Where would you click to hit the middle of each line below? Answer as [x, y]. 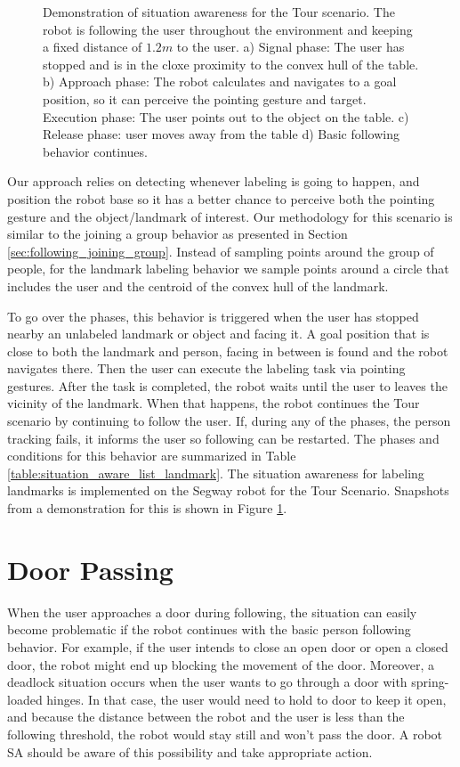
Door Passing [90, 569]
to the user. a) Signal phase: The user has [291, 47]
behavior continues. [95, 151]
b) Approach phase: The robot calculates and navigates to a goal [220, 82]
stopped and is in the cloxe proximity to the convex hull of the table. [231, 64]
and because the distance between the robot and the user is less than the [206, 717]
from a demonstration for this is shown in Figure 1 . [147, 508]
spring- [430, 682]
